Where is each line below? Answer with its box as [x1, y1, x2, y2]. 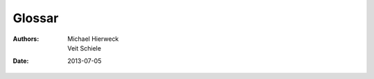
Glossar [12, 10, 59, 26]
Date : [12, 57, 29, 65]
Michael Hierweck [67, 35, 119, 43]
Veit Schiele [67, 44, 102, 52]
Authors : [12, 35, 39, 43]
